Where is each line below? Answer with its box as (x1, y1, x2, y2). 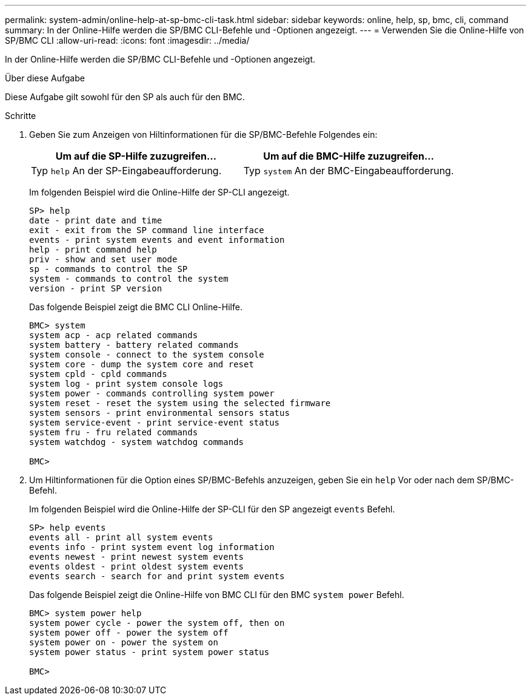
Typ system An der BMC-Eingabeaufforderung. (243, 165, 454, 177)
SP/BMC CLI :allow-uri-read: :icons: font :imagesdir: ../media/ (5, 35, 250, 46)
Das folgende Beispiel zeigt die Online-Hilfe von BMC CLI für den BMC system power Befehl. (29, 590, 404, 600)
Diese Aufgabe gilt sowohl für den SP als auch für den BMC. (5, 92, 245, 102)
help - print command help (29, 245, 157, 254)
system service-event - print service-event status (29, 418, 280, 427)
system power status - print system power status (29, 647, 270, 657)
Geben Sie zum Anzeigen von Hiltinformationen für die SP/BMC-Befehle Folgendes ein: (29, 129, 378, 140)
